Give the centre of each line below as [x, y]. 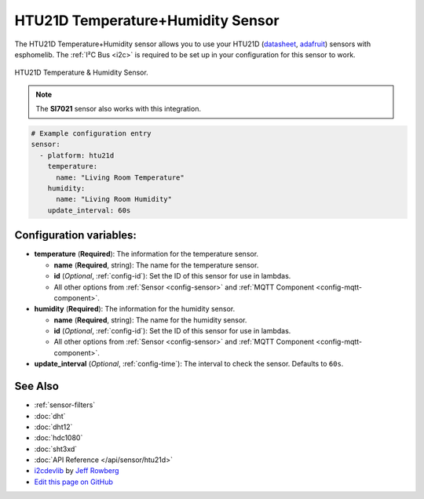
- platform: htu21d [77, 155]
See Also [37, 386]
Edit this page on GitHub [74, 482]
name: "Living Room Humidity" [114, 199]
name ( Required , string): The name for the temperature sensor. [156, 265]
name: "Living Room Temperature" [120, 177]
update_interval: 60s [89, 210]
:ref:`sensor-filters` [65, 405]
